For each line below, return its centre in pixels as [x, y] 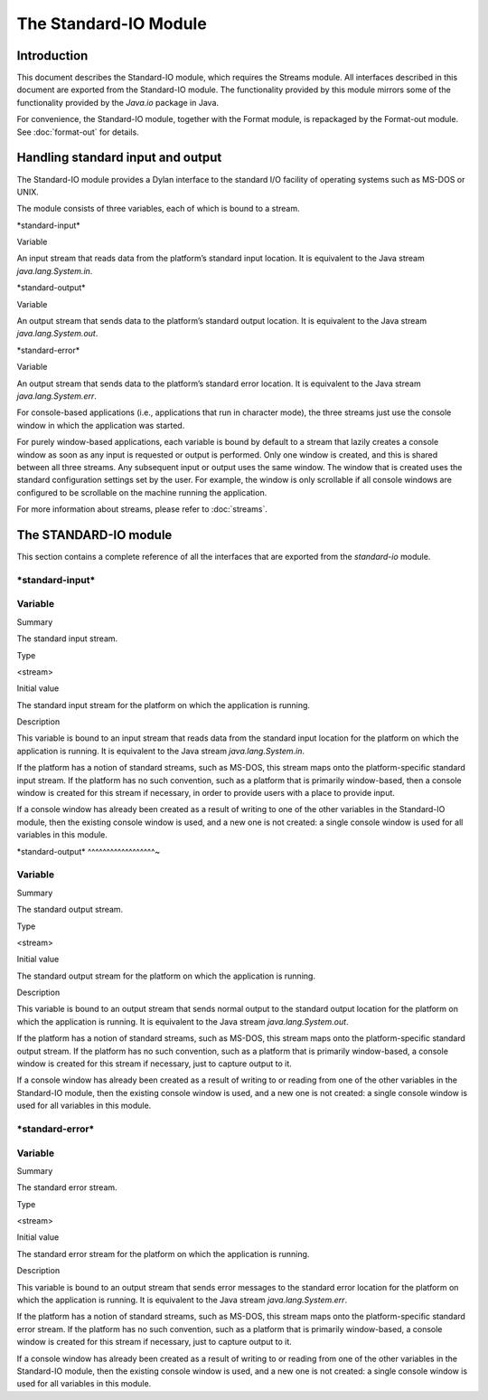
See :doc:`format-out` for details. [78, 132]
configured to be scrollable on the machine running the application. [142, 492]
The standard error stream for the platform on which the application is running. [163, 1253]
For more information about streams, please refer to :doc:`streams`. [142, 509]
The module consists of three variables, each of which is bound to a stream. [158, 209]
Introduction [52, 56]
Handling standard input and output [119, 158]
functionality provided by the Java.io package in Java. [118, 102]
